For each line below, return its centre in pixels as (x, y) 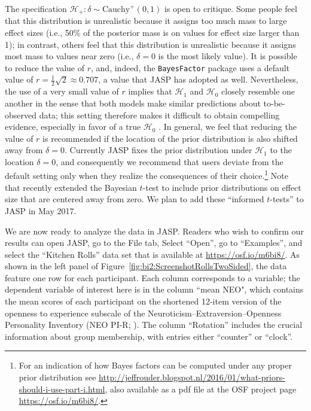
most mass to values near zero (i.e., (69, 56)
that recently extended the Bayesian (71, 187)
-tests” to (287, 199)
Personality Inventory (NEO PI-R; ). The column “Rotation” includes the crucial (154, 325)
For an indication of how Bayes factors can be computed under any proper (155, 365)
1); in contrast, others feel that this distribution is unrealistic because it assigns (150, 44)
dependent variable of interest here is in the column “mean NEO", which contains (154, 289)
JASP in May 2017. (41, 210)
